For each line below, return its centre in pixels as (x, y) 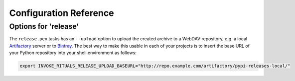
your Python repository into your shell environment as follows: (73, 53)
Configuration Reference (62, 13)
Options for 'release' (44, 26)
